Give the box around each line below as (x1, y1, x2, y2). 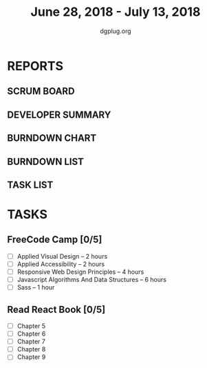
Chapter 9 (17, 353, 46, 361)
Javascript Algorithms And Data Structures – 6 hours (17, 276, 167, 284)
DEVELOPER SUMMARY (7, 109, 111, 120)
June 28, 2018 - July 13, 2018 (30, 4, 201, 20)
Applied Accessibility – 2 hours (17, 259, 105, 268)
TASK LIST (7, 179, 54, 191)
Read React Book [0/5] (7, 303, 106, 315)
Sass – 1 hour (17, 283, 55, 292)
